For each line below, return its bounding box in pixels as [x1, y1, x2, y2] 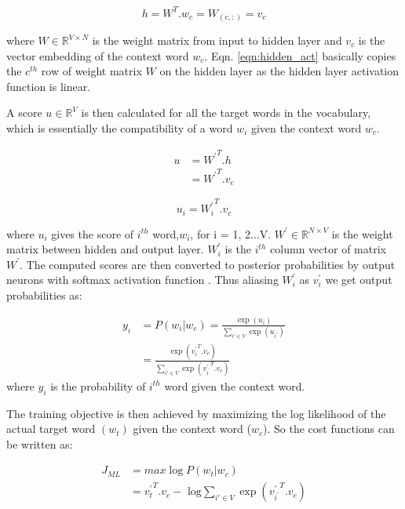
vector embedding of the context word [6, 47, 189, 64]
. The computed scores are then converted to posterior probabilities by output [20, 256, 396, 272]
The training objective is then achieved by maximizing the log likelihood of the [6, 405, 386, 421]
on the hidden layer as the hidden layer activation [159, 63, 400, 79]
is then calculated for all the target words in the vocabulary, [81, 104, 371, 121]
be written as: [6, 435, 73, 452]
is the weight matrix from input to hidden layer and [92, 32, 342, 49]
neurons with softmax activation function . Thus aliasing [6, 271, 279, 288]
